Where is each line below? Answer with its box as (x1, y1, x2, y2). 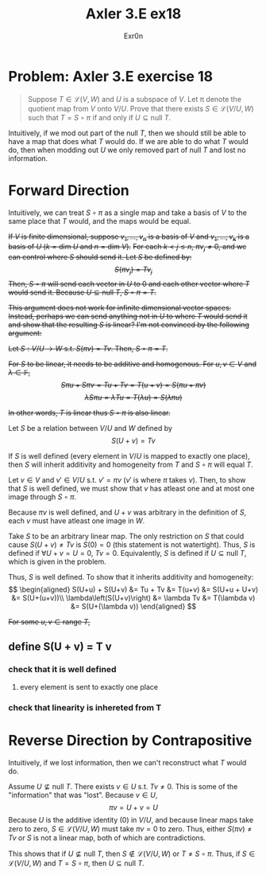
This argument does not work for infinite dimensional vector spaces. (8, 303, 232, 313)
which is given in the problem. (8, 557, 106, 566)
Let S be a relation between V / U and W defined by (8, 424, 173, 433)
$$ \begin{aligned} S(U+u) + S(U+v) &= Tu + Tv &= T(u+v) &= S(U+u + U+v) (8, 585, 259, 594)
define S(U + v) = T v (8, 640, 113, 654)
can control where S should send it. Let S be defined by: (8, 252, 192, 262)
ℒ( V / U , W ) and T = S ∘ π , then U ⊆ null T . (8, 858, 145, 868)
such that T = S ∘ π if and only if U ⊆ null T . (27, 112, 172, 122)
